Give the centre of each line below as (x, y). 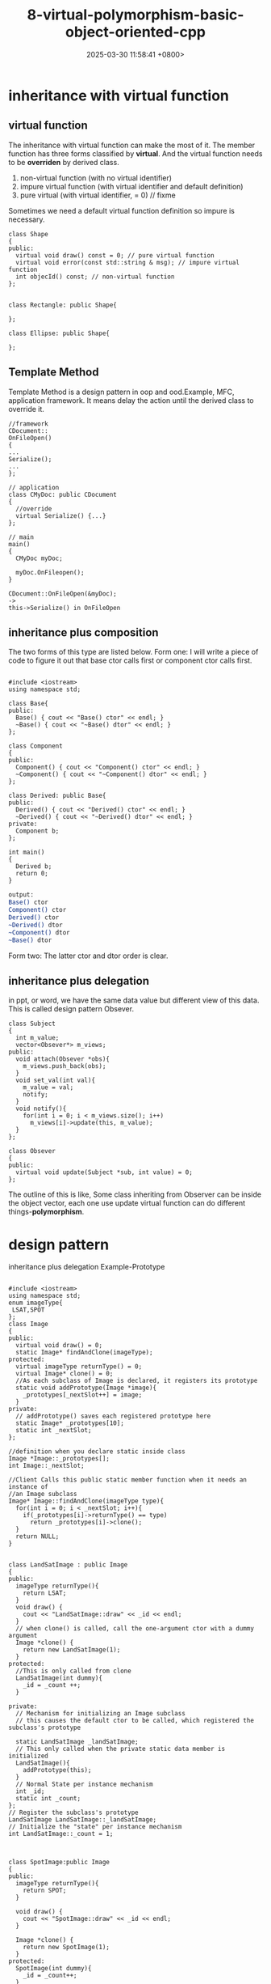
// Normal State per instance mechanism (84, 1785)
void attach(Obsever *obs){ (63, 1059)
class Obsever (32, 1151)
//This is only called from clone (73, 1671)
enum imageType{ (35, 1303)
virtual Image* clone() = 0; (65, 1374)
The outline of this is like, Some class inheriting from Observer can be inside (135, 1194)
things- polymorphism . (46, 1212)
